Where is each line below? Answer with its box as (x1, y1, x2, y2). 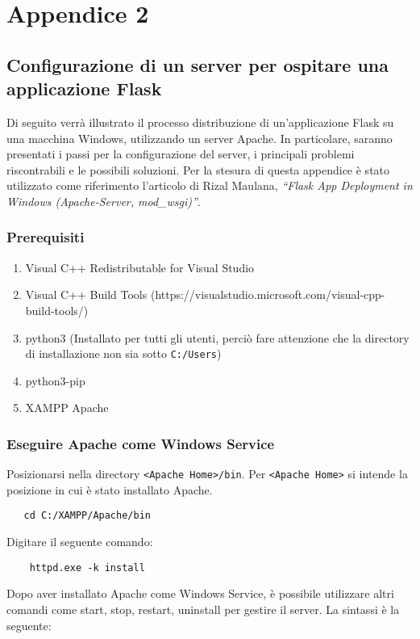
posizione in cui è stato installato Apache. (6, 481, 213, 498)
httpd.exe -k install (29, 561, 145, 574)
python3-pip (25, 372, 85, 389)
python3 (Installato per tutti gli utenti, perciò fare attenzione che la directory (25, 329, 410, 346)
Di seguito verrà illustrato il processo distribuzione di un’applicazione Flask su (6, 113, 394, 130)
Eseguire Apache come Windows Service (6, 433, 275, 453)
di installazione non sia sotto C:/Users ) (25, 345, 222, 362)
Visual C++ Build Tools (25, 286, 148, 303)
